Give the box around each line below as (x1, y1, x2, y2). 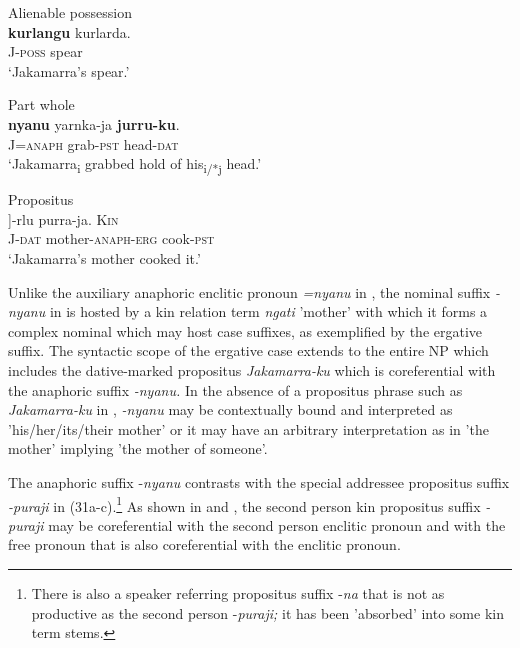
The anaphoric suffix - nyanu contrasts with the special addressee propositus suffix (8, 472, 510, 492)
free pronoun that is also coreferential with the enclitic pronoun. (8, 534, 401, 555)
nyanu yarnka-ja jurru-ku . (8, 113, 180, 134)
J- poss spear (8, 41, 83, 62)
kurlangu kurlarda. (8, 21, 131, 42)
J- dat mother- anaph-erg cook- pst (8, 228, 215, 249)
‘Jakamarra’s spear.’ (8, 60, 130, 81)
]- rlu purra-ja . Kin (8, 208, 119, 229)
